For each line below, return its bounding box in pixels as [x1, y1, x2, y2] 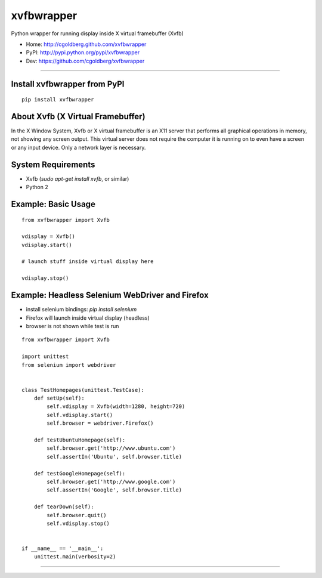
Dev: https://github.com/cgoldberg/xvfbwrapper [26, 57, 145, 64]
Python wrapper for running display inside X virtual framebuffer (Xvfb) [11, 30, 184, 37]
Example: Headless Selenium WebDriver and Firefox [11, 290, 209, 301]
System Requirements [11, 159, 95, 169]
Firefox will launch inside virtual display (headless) [26, 314, 150, 322]
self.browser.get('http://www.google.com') [47, 478, 176, 485]
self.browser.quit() [47, 512, 107, 518]
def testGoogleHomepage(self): [33, 470, 126, 477]
